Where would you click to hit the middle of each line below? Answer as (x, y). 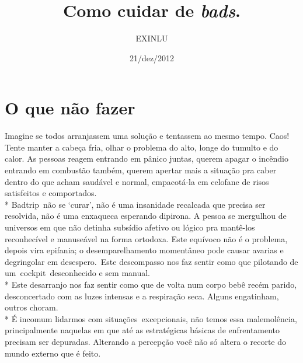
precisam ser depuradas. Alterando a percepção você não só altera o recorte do (146, 341)
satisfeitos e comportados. (51, 193)
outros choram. (32, 307)
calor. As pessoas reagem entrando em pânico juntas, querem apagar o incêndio (147, 158)
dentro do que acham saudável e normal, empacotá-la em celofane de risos (137, 181)
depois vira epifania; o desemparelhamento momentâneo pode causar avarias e (144, 250)
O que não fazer (70, 108)
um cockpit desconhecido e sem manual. (78, 273)
